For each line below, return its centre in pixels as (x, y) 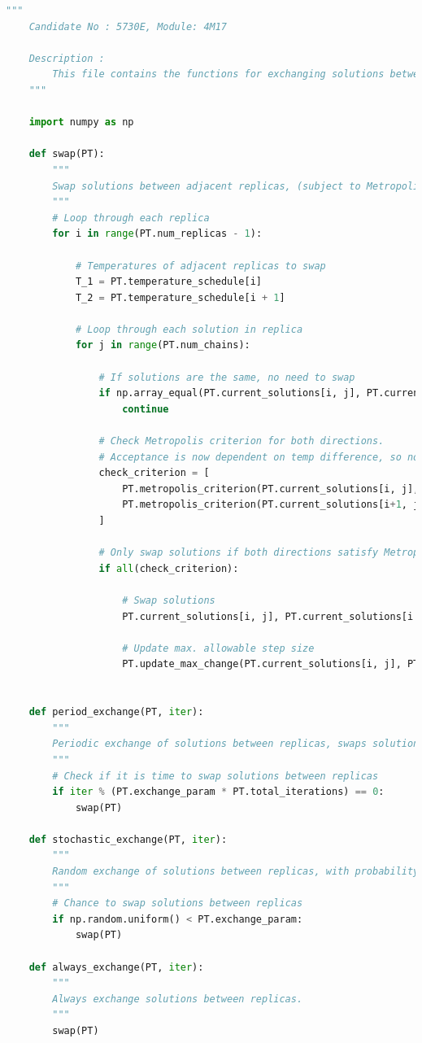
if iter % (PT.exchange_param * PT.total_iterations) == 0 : (218, 792)
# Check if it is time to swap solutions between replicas (215, 776)
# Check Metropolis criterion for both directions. (241, 441)
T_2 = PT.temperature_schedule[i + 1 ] (180, 297)
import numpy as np (81, 122)
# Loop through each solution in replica (189, 329)
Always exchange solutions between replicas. (178, 999)
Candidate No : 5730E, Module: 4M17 (128, 26)
